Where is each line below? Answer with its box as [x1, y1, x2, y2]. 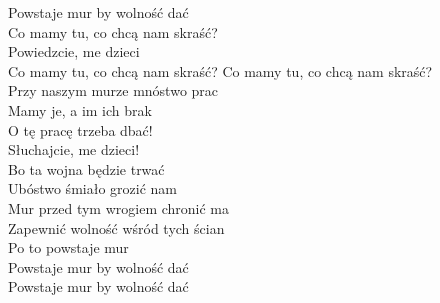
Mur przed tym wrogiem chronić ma [8, 197, 230, 218]
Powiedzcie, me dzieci [8, 41, 140, 62]
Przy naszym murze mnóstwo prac [8, 80, 219, 101]
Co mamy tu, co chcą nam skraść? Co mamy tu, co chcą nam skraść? [8, 60, 433, 81]
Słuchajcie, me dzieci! [8, 139, 140, 160]
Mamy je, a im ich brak [8, 99, 152, 120]
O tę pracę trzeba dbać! [8, 119, 153, 140]
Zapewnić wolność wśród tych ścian [8, 217, 225, 238]
